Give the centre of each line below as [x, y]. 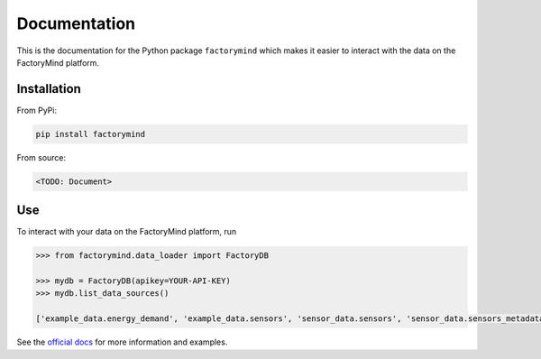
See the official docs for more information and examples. [122, 342]
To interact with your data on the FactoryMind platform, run [127, 232]
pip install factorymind [91, 134]
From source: [41, 157]
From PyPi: [37, 110]
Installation [49, 89]
